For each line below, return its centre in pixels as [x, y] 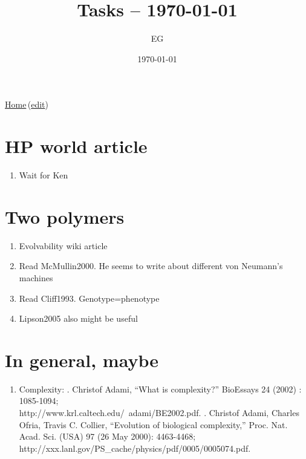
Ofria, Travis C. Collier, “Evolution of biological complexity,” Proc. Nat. [153, 424]
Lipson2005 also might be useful [78, 318]
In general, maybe [82, 360]
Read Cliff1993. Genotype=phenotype [89, 298]
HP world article [76, 146]
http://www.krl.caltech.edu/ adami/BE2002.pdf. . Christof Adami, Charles [159, 413]
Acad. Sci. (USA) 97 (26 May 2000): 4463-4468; [107, 436]
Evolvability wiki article [63, 245]
